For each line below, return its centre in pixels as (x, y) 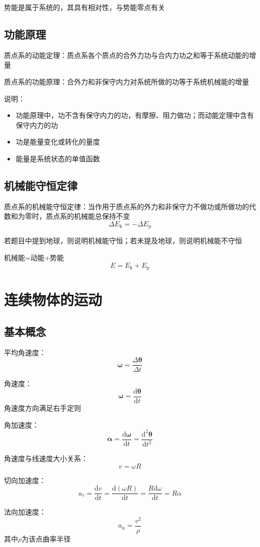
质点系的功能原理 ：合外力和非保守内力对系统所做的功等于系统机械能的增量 (126, 81)
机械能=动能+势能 (34, 257)
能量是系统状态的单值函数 (58, 158)
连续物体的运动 (53, 299)
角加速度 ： (21, 424)
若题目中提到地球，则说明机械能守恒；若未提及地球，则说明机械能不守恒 (123, 241)
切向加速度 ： (25, 480)
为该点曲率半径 (46, 539)
